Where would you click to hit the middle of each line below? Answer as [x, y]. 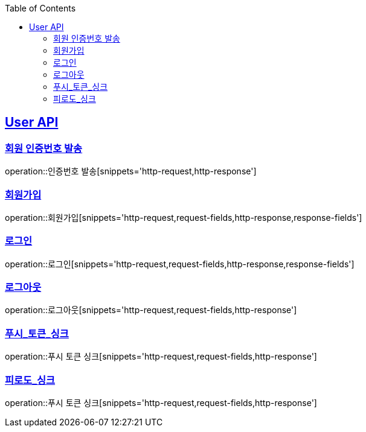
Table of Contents [40, 8]
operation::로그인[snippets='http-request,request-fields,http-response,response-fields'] [180, 264]
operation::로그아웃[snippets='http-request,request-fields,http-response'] [151, 310]
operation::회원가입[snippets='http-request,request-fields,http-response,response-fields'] [184, 217]
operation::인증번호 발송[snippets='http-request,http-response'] [131, 171]
